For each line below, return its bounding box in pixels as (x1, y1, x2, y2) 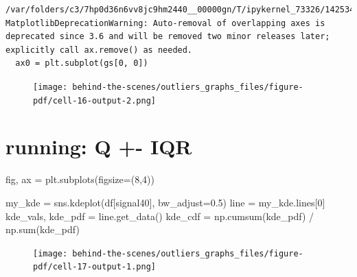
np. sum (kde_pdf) (5, 222, 80, 237)
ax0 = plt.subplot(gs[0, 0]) (15, 58, 148, 69)
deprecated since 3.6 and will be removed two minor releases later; (5, 32, 330, 42)
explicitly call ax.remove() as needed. (5, 45, 193, 55)
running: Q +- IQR (5, 132, 192, 160)
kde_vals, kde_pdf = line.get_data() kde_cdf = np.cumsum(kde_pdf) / (5, 208, 314, 223)
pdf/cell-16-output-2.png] (33, 95, 156, 106)
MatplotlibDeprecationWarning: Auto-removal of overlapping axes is (5, 18, 325, 28)
